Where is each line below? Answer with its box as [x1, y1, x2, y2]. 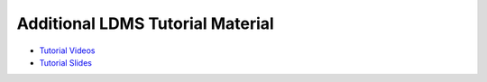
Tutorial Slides [39, 57, 92, 68]
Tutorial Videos [39, 45, 96, 56]
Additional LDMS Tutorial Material [16, 14, 274, 33]
